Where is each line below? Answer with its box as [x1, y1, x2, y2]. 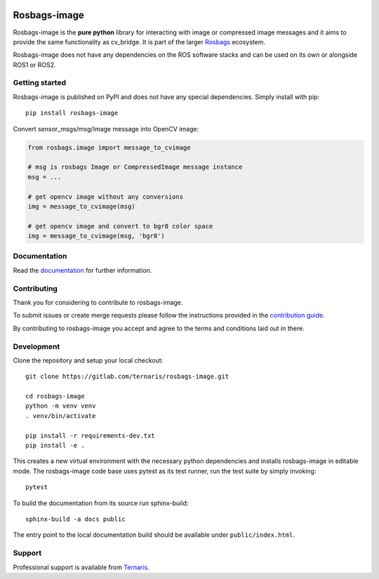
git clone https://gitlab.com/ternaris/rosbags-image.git [25, 372, 230, 381]
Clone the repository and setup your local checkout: [13, 356, 164, 365]
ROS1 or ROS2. [13, 60, 56, 69]
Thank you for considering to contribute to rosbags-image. [13, 298, 183, 306]
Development [13, 341, 60, 351]
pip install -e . [25, 441, 85, 450]
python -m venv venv [25, 402, 96, 410]
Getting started [13, 78, 67, 88]
